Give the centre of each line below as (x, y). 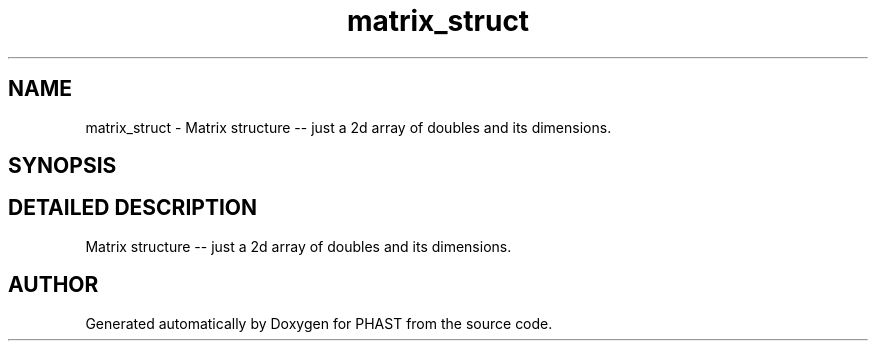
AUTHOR (53, 285)
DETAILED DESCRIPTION (133, 208)
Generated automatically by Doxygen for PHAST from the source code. (319, 323)
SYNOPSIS (62, 166)
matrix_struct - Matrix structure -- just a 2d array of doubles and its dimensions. (348, 127)
